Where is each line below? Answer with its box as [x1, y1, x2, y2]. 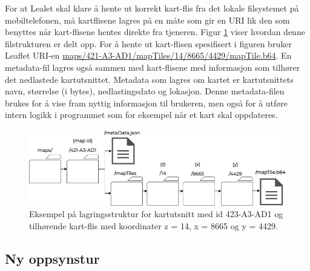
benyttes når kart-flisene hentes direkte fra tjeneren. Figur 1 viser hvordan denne [5, 25, 305, 38]
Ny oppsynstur [5, 249, 100, 267]
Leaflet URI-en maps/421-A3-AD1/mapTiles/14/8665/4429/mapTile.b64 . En [5, 49, 292, 62]
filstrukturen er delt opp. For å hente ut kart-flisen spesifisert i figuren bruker [5, 37, 292, 50]
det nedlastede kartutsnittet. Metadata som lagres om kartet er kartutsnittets [5, 73, 294, 85]
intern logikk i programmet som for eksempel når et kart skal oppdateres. [5, 108, 278, 121]
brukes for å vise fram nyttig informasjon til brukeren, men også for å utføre [5, 96, 288, 109]
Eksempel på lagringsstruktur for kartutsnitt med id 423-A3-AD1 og [29, 207, 283, 220]
